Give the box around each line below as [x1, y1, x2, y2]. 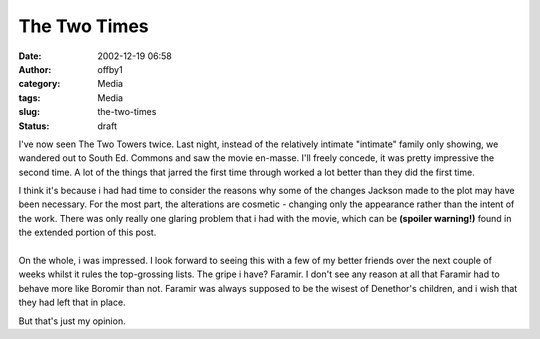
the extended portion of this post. [18, 226, 157, 239]
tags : [18, 91, 41, 104]
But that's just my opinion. [18, 315, 126, 327]
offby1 [97, 63, 124, 75]
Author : [18, 63, 52, 75]
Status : [18, 120, 50, 132]
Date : [18, 50, 42, 62]
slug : [18, 106, 40, 118]
